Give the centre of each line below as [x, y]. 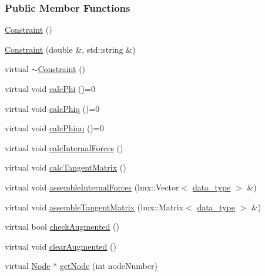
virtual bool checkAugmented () [62, 226]
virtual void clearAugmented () [61, 246]
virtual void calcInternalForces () [64, 147]
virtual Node [28, 266]
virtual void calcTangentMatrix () [66, 167]
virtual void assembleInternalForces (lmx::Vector [92, 187]
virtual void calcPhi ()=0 [50, 88]
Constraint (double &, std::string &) [70, 49]
